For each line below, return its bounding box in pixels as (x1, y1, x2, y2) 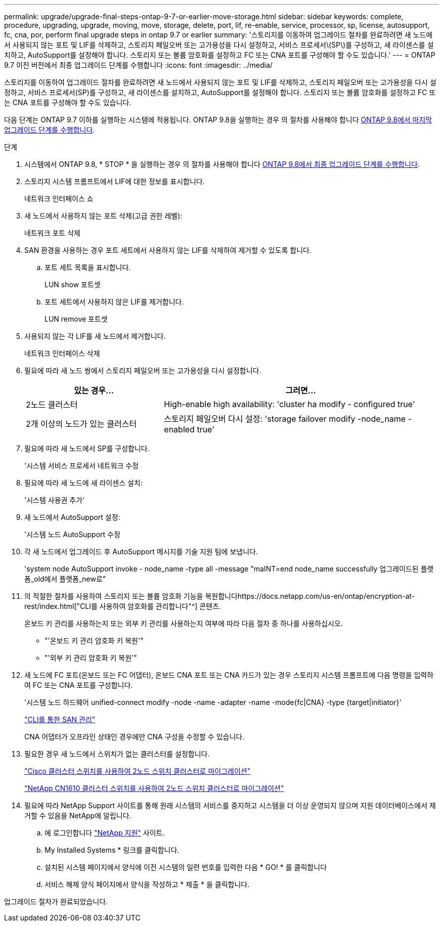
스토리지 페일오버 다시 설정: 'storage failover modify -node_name (164, 414, 406, 424)
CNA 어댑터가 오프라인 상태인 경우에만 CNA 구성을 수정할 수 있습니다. (24, 732, 245, 741)
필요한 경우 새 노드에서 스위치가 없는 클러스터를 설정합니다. (24, 749, 210, 758)
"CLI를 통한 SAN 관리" (24, 715, 96, 724)
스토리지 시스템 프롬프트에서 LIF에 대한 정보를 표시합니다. (24, 177, 205, 186)
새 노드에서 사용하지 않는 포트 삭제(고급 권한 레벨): (24, 211, 183, 220)
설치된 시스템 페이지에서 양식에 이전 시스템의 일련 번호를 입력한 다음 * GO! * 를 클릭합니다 (45, 863, 327, 871)
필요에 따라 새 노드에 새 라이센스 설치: (24, 478, 143, 487)
